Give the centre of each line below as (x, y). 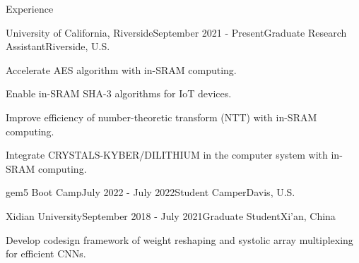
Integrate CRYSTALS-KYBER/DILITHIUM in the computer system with (167, 155)
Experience (30, 8)
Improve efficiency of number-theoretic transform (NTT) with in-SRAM (161, 117)
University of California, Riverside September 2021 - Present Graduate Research (176, 32)
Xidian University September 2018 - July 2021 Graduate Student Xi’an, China (171, 215)
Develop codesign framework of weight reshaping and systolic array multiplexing (179, 239)
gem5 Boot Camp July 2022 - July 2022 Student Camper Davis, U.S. (151, 192)
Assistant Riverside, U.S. (58, 46)
